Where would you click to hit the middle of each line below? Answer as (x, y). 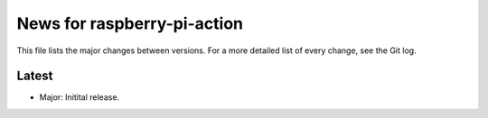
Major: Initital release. (80, 97)
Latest (35, 76)
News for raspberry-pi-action (130, 23)
